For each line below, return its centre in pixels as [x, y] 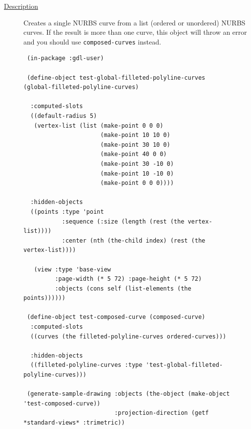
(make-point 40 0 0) [134, 154]
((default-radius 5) [64, 116]
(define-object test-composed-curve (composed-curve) [116, 317]
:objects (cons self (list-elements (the [123, 288]
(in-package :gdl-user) [65, 58]
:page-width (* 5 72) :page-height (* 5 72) [128, 279]
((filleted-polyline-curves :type [86, 365]
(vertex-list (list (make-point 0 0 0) [99, 125]
